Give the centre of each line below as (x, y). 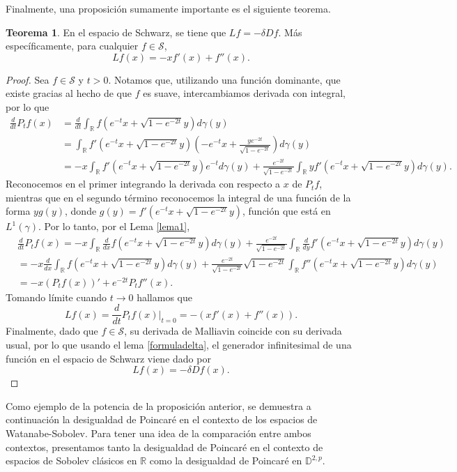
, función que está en (287, 211)
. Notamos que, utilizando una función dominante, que (224, 79)
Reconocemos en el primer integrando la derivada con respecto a (143, 184)
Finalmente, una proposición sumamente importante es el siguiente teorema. (168, 8)
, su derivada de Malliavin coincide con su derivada (233, 331)
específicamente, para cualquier (72, 46)
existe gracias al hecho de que (69, 93)
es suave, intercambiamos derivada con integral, (245, 93)
